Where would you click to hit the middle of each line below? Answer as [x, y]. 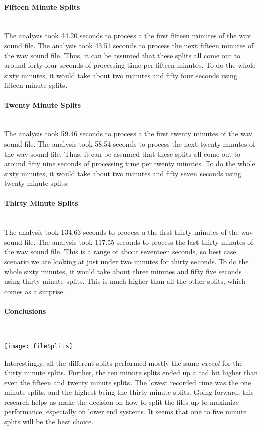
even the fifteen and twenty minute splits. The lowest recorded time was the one [128, 382]
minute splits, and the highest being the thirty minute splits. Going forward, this [129, 392]
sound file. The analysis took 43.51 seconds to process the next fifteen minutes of [129, 45]
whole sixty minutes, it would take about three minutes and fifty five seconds [123, 271]
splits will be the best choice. [49, 422]
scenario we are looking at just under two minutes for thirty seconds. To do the [126, 262]
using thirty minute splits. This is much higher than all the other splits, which [125, 281]
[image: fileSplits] [39, 346]
